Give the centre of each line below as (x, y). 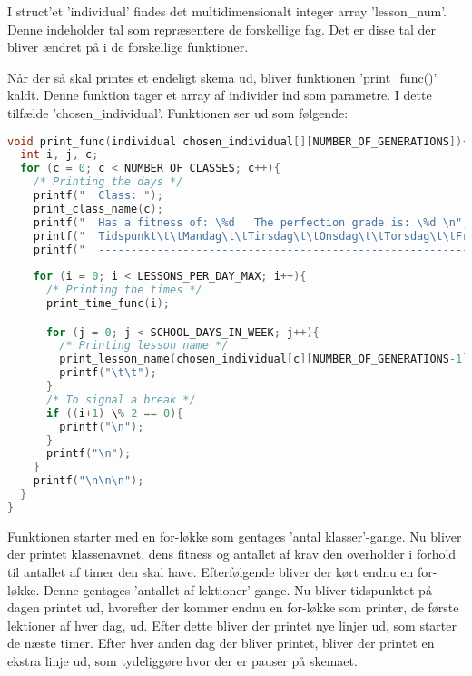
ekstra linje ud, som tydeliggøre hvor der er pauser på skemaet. (182, 661)
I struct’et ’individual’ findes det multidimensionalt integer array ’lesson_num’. (227, 11)
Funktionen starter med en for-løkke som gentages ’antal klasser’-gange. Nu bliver (235, 536)
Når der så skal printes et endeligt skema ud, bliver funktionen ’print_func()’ (222, 77)
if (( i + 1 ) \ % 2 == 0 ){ (114, 413)
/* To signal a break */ (121, 399)
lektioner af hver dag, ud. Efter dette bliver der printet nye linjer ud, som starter (232, 625)
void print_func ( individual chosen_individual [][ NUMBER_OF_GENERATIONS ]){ (238, 141)
